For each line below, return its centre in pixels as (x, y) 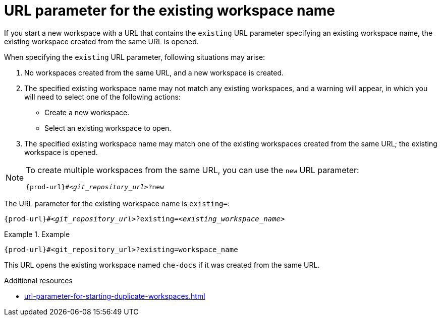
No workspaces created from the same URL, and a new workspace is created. (154, 72)
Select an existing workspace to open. (108, 128)
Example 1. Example (37, 234)
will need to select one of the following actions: (102, 97)
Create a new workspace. (87, 112)
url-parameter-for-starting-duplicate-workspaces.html (115, 296)
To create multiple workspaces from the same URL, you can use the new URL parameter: (192, 170)
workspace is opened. (61, 152)
